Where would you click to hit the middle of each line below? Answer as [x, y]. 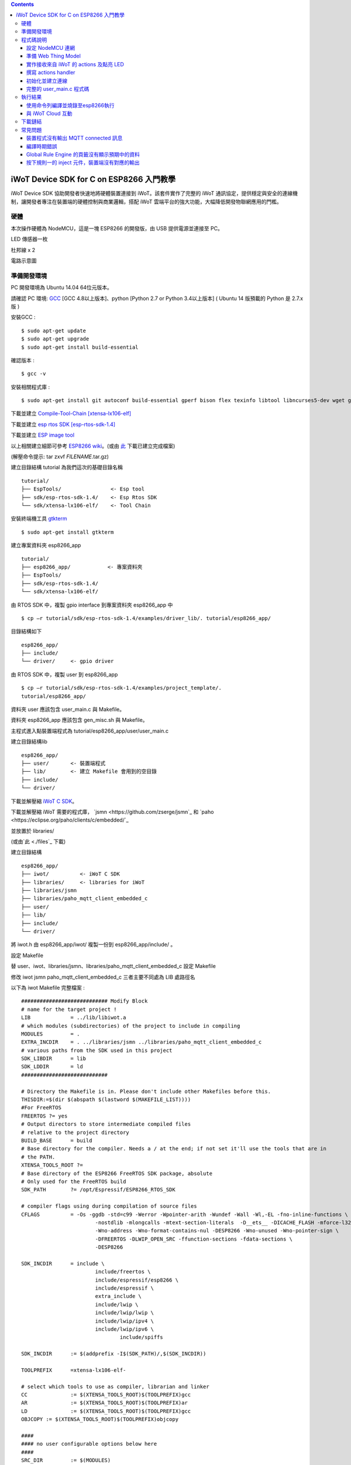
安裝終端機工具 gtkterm [39, 519]
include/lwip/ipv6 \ [125, 1329]
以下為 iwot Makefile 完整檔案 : [48, 987]
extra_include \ [118, 1296]
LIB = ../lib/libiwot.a [74, 1018]
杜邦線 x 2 [23, 250]
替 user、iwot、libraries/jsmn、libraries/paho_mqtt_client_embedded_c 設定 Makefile [113, 966]
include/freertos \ [123, 1272]
